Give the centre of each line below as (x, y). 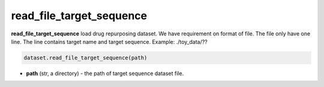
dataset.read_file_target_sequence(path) (85, 58)
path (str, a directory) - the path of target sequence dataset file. (105, 73)
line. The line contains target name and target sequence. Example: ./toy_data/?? (109, 41)
